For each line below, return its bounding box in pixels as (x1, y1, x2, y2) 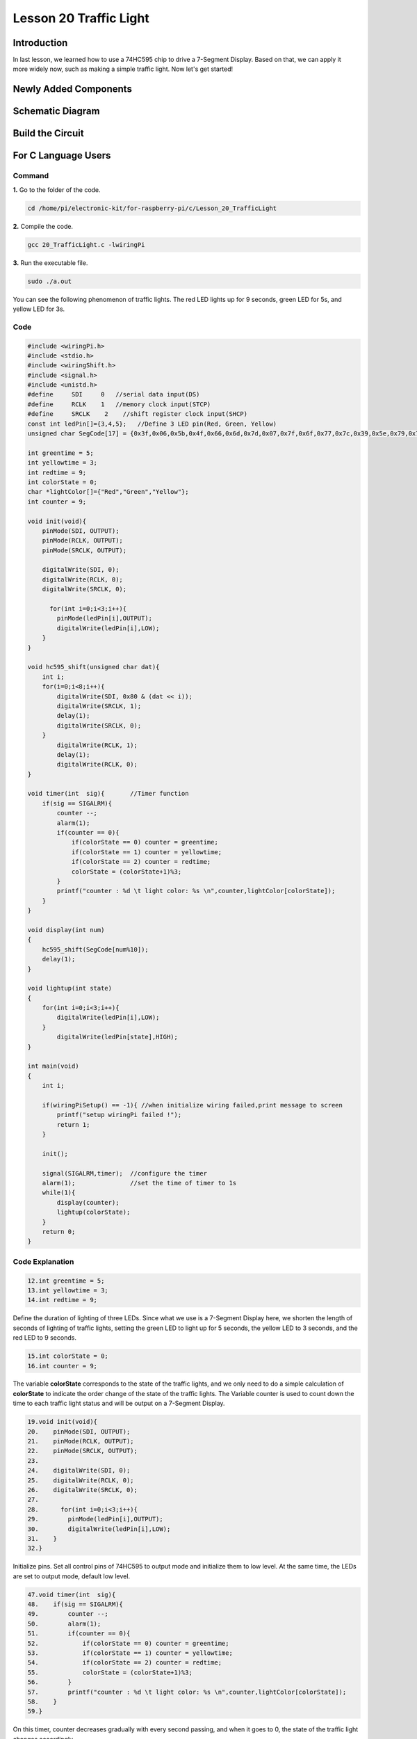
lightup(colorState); (56, 1208, 131, 1217)
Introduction (13, 37, 68, 49)
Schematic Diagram (13, 105, 100, 118)
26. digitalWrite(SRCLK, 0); (27, 1486, 138, 1493)
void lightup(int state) (27, 984, 113, 993)
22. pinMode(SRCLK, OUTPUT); (27, 1447, 138, 1455)
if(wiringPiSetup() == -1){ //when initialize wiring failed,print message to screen (42, 1101, 343, 1109)
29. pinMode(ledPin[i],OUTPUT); (27, 1515, 163, 1523)
